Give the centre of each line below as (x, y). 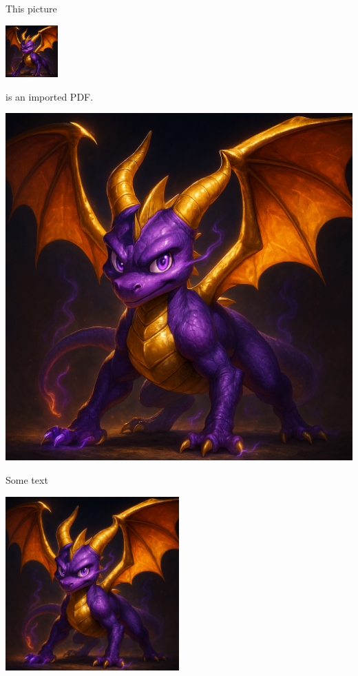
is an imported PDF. (50, 96)
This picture (31, 8)
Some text (27, 479)
